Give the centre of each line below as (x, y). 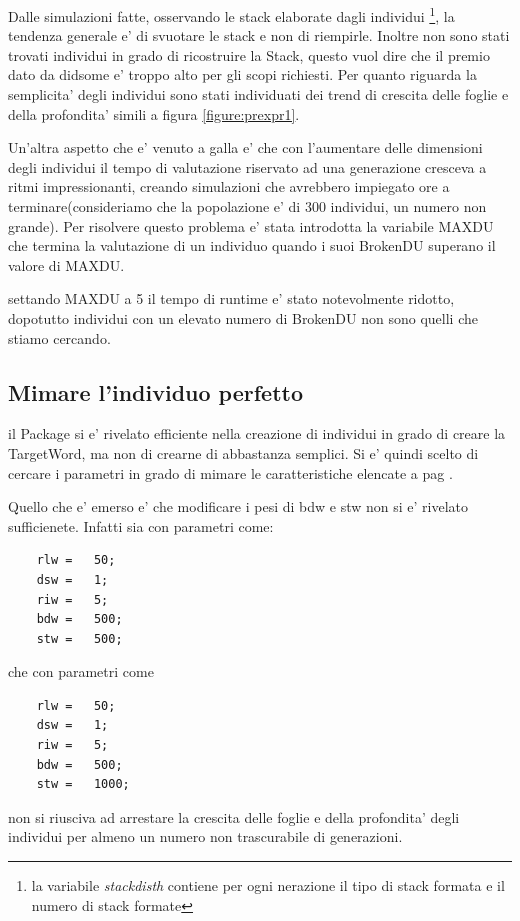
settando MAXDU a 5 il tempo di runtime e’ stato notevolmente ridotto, (231, 298)
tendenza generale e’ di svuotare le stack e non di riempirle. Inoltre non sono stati (259, 35)
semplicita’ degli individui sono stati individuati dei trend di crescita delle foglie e (258, 94)
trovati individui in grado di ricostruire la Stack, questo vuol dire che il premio (249, 54)
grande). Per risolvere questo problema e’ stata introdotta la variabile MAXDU (251, 225)
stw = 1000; (83, 784)
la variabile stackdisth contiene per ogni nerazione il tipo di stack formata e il (268, 885)
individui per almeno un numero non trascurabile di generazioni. (205, 836)
